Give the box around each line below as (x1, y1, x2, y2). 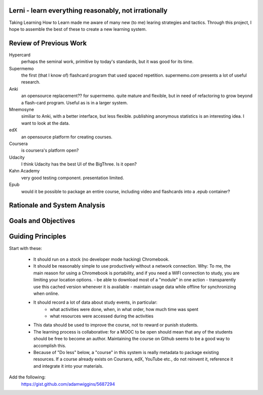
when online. (33, 291, 59, 296)
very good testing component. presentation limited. (21, 175, 124, 181)
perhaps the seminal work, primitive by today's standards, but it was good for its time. (21, 59, 194, 64)
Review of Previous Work (9, 39, 87, 47)
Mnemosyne (9, 106, 34, 112)
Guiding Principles (9, 232, 67, 241)
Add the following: (9, 374, 46, 380)
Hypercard (9, 52, 31, 58)
